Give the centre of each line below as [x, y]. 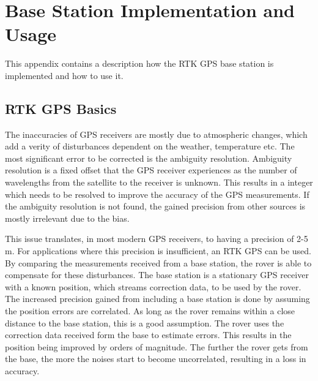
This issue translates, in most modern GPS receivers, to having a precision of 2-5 [157, 239]
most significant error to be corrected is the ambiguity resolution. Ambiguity [149, 158]
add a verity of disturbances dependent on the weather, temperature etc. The [150, 146]
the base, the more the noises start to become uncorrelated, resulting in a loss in [156, 359]
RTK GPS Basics [61, 108]
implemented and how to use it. [64, 75]
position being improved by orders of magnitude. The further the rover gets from [157, 346]
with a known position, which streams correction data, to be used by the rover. [153, 286]
